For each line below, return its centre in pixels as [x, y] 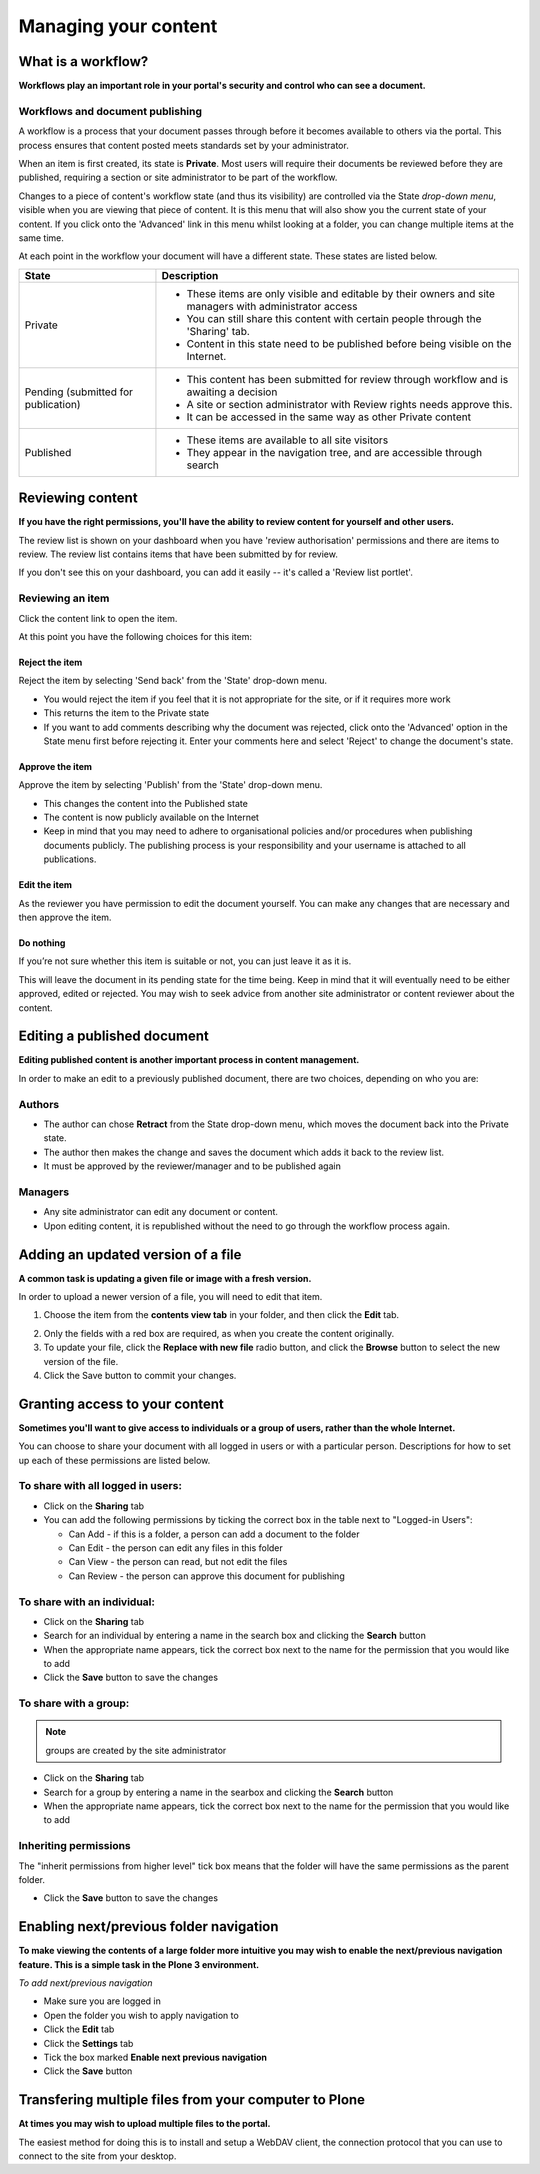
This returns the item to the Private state [126, 713]
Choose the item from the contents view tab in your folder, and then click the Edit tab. [221, 1315]
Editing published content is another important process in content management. [189, 1060]
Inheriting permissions [75, 1846]
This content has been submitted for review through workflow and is [347, 379]
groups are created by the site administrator [136, 1750]
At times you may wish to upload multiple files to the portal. [144, 2124]
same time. [41, 237]
